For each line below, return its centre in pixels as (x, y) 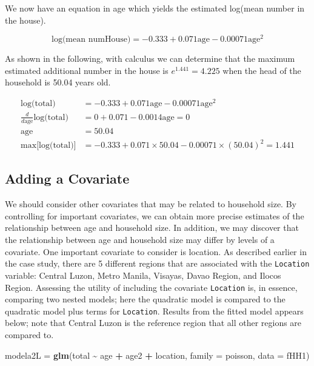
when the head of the (262, 70)
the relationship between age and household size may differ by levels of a (140, 240)
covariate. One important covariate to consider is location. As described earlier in (156, 251)
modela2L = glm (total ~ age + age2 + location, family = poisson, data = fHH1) (157, 355)
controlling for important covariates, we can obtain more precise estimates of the (155, 215)
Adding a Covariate (67, 178)
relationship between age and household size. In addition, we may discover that (152, 228)
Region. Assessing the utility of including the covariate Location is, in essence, (151, 287)
